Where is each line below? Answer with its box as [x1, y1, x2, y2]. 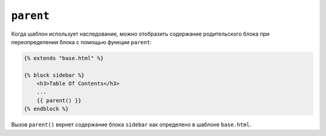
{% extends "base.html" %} [24, 54, 104, 62]
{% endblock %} [24, 106, 69, 112]
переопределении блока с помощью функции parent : [11, 38, 152, 45]
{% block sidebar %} [24, 71, 85, 79]
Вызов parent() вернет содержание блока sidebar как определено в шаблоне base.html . [11, 121, 252, 128]
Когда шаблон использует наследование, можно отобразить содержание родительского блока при [11, 30, 270, 37]
